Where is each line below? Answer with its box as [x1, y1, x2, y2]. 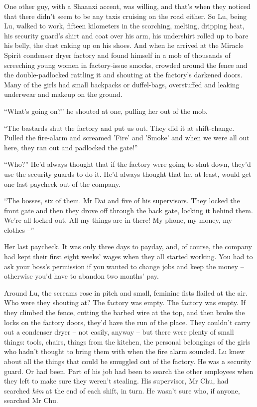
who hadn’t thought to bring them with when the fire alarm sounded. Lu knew [4, 346, 245, 357]
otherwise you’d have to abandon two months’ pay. [4, 271, 159, 281]
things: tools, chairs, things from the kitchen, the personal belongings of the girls [4, 336, 251, 347]
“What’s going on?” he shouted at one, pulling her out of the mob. [4, 105, 208, 116]
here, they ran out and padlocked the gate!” [4, 142, 138, 152]
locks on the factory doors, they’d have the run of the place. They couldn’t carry [4, 317, 251, 327]
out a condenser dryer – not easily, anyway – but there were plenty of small [4, 327, 234, 337]
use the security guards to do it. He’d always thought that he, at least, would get [4, 168, 252, 179]
